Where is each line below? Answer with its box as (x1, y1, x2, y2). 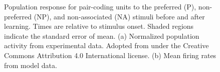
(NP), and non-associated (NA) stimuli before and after (34, 11, 205, 21)
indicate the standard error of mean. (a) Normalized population (4, 30, 199, 41)
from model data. (4, 60, 57, 70)
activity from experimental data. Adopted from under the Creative (4, 40, 209, 51)
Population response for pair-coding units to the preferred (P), (4, 1, 196, 11)
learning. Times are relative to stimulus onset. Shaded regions (4, 21, 194, 31)
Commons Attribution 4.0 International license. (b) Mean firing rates (4, 50, 216, 60)
